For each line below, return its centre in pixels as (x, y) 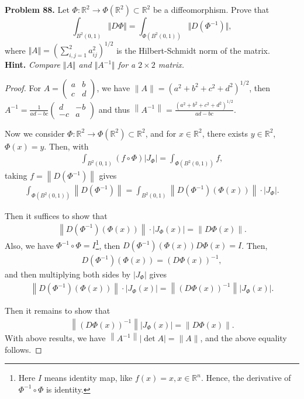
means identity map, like (88, 378)
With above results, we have (55, 338)
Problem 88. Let (37, 9)
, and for (161, 133)
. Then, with (66, 146)
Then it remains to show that (58, 310)
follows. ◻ (23, 349)
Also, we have (29, 245)
